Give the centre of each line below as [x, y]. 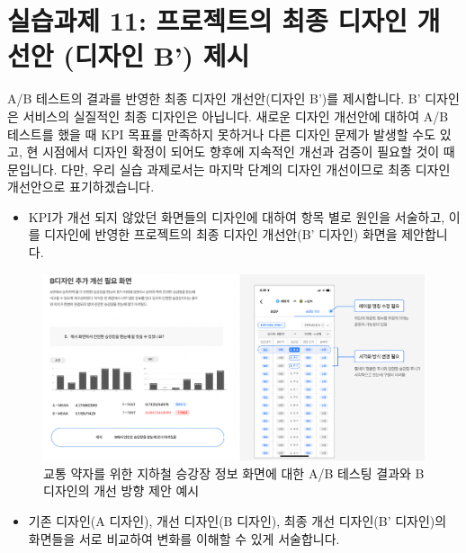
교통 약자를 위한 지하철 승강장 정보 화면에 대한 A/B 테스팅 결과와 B [234, 473]
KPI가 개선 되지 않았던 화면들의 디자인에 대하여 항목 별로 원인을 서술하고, [237, 216]
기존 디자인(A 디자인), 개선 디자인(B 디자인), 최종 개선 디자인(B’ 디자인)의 [237, 521]
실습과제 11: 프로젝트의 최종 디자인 [207, 20]
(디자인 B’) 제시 [157, 55]
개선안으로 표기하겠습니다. [81, 187]
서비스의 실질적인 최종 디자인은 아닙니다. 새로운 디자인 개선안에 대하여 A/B [236, 116]
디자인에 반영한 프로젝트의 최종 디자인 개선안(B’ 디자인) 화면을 [221, 234]
